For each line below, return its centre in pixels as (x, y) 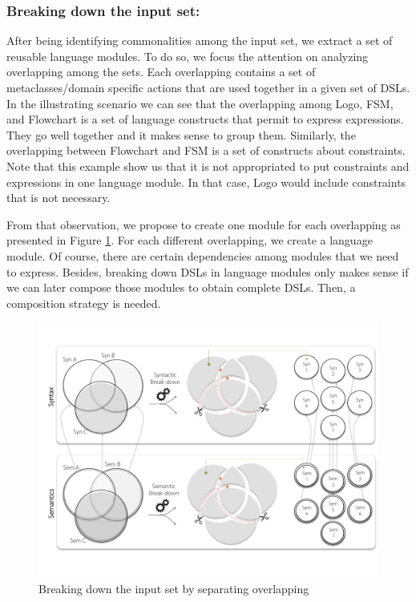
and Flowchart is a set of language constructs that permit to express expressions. (205, 119)
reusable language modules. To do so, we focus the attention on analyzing (188, 56)
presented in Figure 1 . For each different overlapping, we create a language (190, 240)
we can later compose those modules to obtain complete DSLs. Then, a (181, 287)
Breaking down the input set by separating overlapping (174, 588)
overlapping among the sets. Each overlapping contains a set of (161, 72)
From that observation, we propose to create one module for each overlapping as (204, 224)
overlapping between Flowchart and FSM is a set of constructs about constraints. (206, 150)
